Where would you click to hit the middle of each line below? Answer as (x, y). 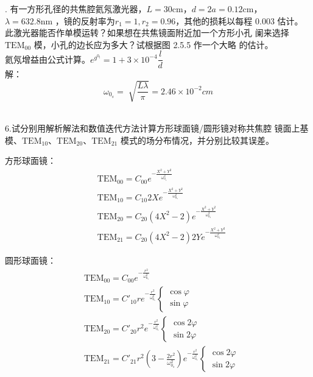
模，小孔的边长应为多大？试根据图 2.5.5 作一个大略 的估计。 (153, 44)
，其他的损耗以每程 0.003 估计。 (239, 20)
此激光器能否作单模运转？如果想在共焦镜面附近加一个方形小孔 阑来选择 (147, 33)
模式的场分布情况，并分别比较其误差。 (197, 140)
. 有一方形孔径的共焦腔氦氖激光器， (76, 9)
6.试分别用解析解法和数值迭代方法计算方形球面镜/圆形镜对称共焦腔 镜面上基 (157, 128)
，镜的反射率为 (85, 20)
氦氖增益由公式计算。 (47, 59)
